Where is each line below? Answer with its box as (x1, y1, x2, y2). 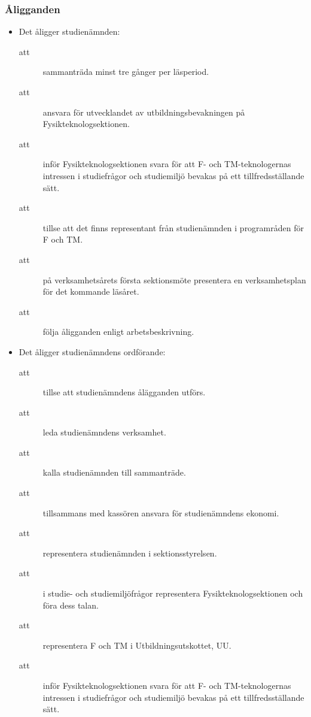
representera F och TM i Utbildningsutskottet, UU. (42, 639, 231, 651)
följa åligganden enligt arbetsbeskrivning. (42, 325, 194, 338)
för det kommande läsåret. (42, 285, 139, 298)
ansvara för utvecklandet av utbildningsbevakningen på (42, 105, 245, 118)
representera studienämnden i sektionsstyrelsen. (42, 546, 217, 559)
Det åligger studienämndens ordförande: (19, 345, 166, 358)
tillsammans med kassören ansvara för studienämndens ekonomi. (42, 506, 279, 519)
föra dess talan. (42, 598, 99, 611)
